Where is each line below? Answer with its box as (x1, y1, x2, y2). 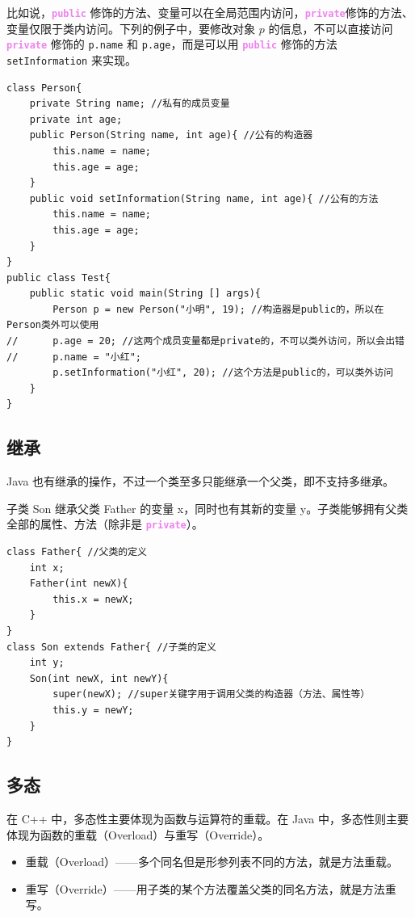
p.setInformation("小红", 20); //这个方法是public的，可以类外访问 (52, 367, 394, 379)
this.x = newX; (52, 593, 134, 605)
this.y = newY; (52, 705, 134, 717)
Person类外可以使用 (6, 319, 99, 331)
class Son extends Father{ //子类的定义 (6, 641, 216, 653)
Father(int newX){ (29, 578, 128, 590)
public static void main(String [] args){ (29, 288, 261, 300)
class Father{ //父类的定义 (6, 546, 147, 558)
